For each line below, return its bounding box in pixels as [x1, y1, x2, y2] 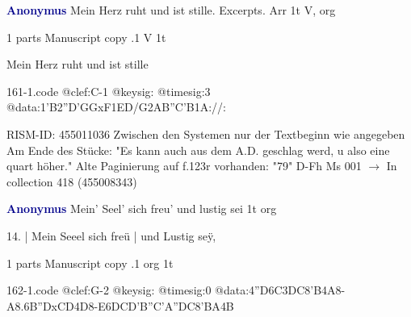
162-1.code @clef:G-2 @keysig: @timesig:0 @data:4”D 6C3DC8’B [6, 282, 322, 298]
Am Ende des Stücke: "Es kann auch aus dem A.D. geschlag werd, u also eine [6, 141, 390, 158]
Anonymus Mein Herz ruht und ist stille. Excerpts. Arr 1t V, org [6, 2, 336, 18]
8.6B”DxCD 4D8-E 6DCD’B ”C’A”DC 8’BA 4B [15, 297, 234, 314]
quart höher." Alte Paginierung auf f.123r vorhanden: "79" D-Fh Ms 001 [6, 157, 362, 174]
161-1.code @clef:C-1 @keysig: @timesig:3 [6, 82, 211, 99]
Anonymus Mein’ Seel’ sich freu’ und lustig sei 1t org [6, 200, 277, 217]
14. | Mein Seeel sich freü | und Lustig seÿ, [6, 227, 216, 244]
